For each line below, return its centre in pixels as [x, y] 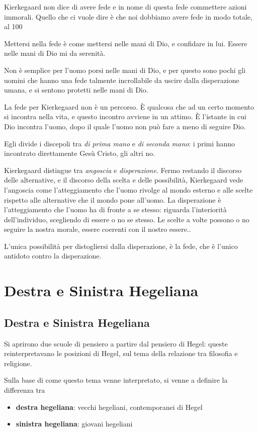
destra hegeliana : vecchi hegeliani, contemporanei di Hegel [109, 407]
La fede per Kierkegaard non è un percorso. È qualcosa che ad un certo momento [129, 106]
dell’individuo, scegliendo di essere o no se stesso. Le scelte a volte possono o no [127, 219]
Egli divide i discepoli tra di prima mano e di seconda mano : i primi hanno [120, 143]
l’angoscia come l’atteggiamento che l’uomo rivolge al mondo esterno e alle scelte [128, 189]
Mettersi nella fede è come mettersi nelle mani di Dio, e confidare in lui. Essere [126, 43]
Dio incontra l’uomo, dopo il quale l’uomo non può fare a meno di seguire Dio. [125, 126]
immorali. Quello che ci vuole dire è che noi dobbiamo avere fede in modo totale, [128, 16]
